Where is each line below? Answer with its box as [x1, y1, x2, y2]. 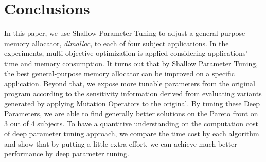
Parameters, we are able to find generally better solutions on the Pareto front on [4, 108, 258, 118]
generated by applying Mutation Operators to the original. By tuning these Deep [4, 98, 260, 109]
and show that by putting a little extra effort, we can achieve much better [4, 138, 237, 149]
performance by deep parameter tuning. [4, 148, 129, 159]
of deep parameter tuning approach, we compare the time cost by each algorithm [4, 128, 259, 139]
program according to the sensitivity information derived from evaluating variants [4, 88, 262, 98]
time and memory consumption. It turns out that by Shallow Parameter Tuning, [4, 57, 258, 68]
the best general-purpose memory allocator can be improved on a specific [4, 68, 235, 78]
